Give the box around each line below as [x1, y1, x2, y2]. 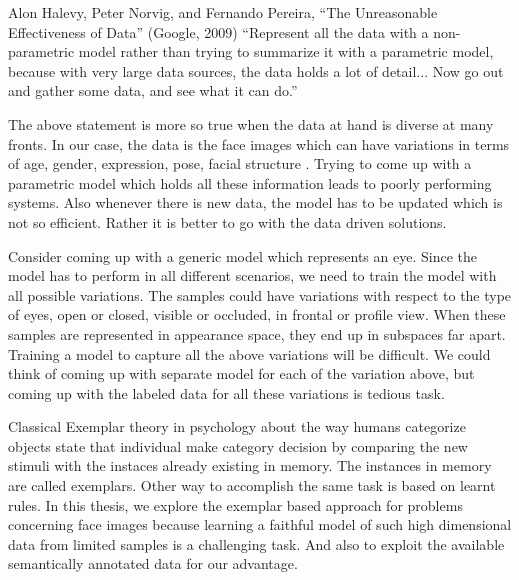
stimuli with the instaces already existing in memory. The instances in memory [8, 455, 492, 476]
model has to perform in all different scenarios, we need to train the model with [8, 265, 497, 286]
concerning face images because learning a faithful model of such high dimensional [8, 514, 512, 535]
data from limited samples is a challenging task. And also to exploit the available [8, 533, 505, 554]
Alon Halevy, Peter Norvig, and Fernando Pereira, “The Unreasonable [8, 2, 438, 22]
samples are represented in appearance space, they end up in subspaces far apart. [8, 323, 506, 344]
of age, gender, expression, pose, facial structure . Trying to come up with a [8, 153, 472, 174]
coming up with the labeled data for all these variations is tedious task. [8, 382, 445, 403]
